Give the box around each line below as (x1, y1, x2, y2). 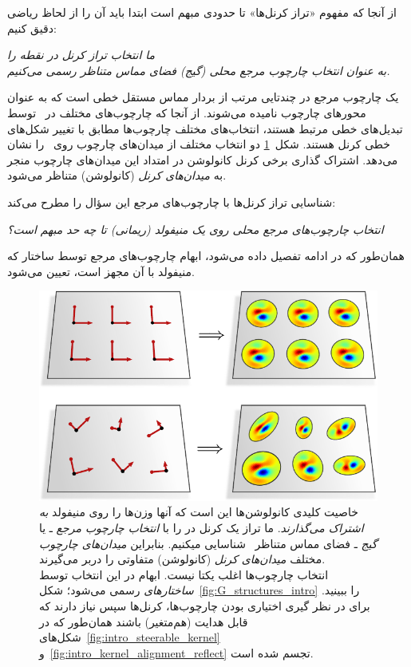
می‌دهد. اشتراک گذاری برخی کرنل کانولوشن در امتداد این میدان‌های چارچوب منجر (7, 151, 398, 168)
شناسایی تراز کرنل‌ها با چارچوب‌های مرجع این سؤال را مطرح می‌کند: (7, 193, 336, 210)
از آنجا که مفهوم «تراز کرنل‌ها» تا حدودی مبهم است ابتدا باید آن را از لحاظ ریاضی (7, 4, 397, 20)
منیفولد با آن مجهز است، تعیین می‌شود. (7, 262, 195, 279)
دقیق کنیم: (7, 19, 57, 36)
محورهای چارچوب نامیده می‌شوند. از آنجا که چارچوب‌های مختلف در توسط (7, 104, 366, 120)
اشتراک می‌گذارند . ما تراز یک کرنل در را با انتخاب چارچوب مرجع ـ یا (39, 519, 364, 535)
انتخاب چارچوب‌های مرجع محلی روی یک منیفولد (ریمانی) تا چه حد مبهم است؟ (7, 220, 384, 237)
